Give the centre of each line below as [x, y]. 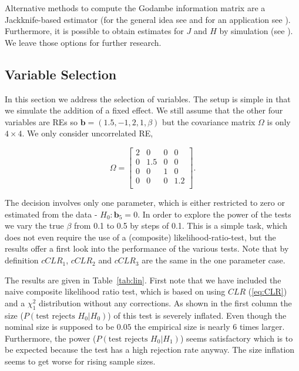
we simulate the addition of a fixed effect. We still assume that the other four [144, 110]
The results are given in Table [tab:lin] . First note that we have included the [143, 280]
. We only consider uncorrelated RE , [88, 133]
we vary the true [34, 225]
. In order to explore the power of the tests [214, 214]
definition [22, 260]
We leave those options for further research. [83, 42]
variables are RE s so [41, 121]
